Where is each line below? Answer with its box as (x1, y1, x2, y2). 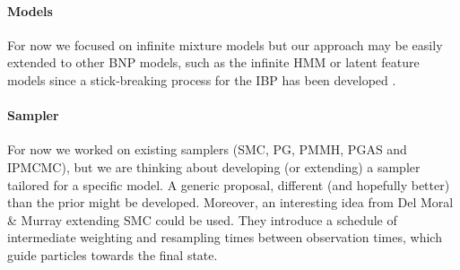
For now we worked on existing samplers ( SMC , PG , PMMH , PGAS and (7, 140, 407, 159)
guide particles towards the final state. (7, 245, 218, 264)
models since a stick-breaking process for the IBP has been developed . (7, 70, 396, 89)
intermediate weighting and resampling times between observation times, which (7, 228, 442, 247)
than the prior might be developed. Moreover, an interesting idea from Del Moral (7, 193, 454, 212)
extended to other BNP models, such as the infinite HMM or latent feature (7, 53, 420, 72)
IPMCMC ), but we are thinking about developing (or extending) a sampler (7, 157, 421, 176)
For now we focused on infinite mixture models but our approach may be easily (7, 35, 443, 54)
